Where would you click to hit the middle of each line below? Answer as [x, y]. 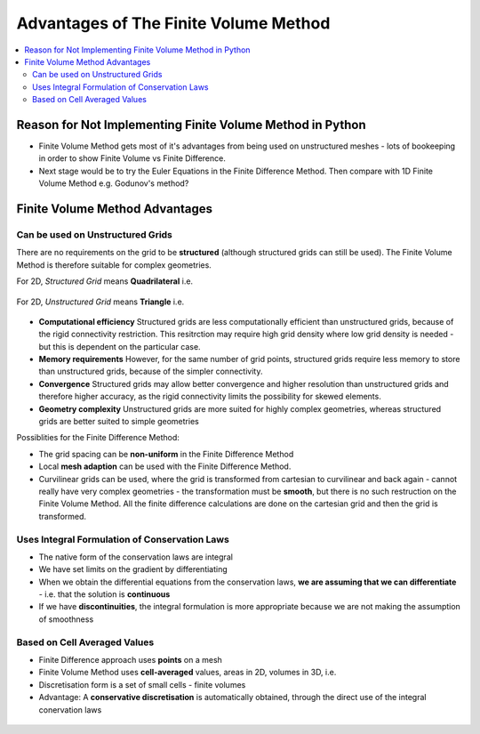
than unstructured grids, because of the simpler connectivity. [151, 371]
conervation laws [70, 710]
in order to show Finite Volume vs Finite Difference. [132, 158]
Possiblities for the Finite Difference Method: [98, 438]
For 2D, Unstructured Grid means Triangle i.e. [100, 302]
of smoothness [66, 619]
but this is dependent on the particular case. [120, 346]
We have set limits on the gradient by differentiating [133, 569]
